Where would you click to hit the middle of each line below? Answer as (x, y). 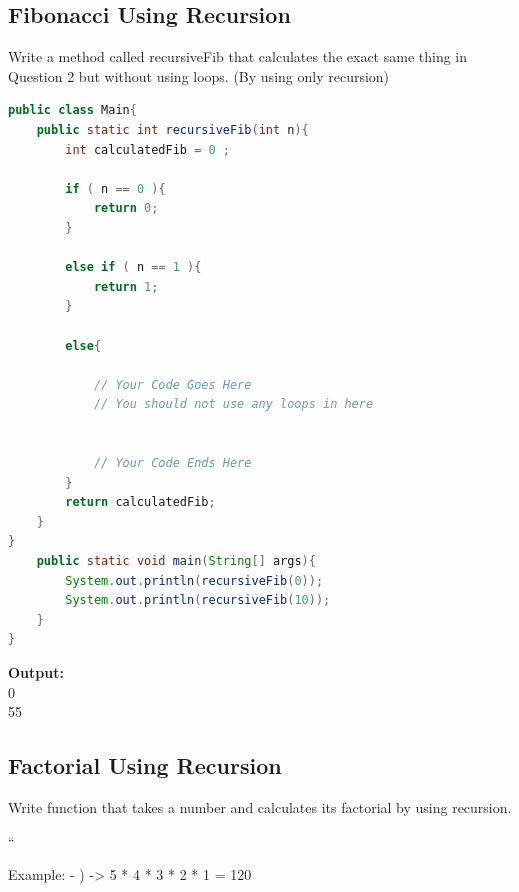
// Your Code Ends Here (172, 463)
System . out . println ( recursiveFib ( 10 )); (198, 600)
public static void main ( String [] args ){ (176, 561)
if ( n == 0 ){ (115, 188)
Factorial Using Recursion (145, 765)
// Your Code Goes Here (172, 384)
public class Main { (72, 110)
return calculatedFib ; (140, 502)
